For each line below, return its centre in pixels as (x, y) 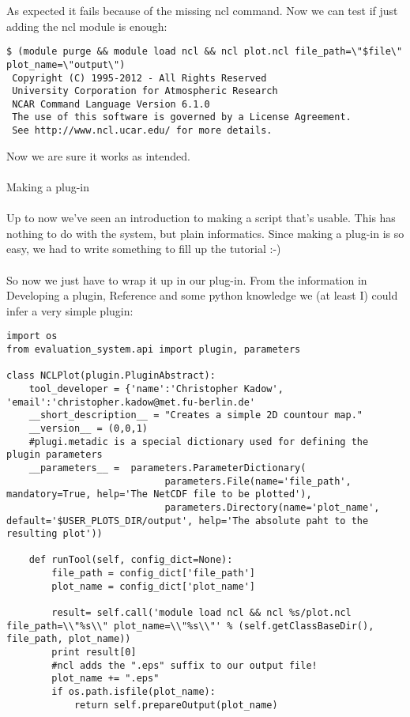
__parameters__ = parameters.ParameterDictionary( (167, 468)
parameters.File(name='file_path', (258, 481)
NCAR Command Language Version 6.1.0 (111, 104)
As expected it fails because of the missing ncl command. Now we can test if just (202, 10)
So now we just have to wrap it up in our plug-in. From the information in (187, 279)
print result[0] (94, 653)
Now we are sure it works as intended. (98, 155)
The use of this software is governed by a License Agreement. (182, 117)
